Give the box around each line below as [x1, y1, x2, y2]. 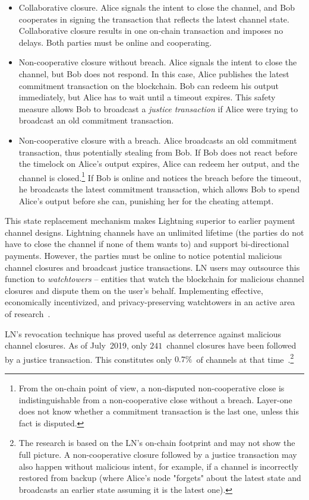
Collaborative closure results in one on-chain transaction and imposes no [18, 24, 283, 37]
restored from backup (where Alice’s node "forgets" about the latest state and [18, 471, 301, 484]
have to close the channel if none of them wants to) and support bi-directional [5, 238, 289, 250]
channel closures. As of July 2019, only [5, 339, 147, 352]
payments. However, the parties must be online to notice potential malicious [5, 249, 282, 261]
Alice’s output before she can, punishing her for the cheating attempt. [18, 194, 274, 207]
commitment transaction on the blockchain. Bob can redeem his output [18, 79, 279, 91]
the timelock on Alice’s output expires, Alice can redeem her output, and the [18, 157, 299, 170]
